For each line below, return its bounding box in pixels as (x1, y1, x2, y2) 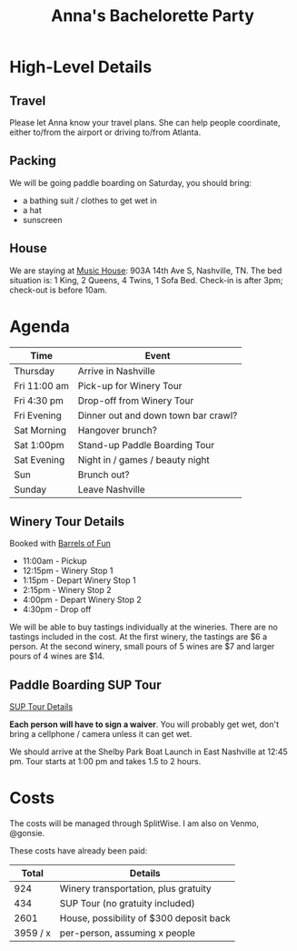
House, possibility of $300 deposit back (59, 912, 232, 925)
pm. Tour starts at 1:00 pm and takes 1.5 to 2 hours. (9, 756, 202, 767)
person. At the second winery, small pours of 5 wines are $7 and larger (9, 641, 275, 652)
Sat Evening (14, 453, 65, 465)
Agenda (9, 316, 70, 337)
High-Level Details (9, 56, 153, 77)
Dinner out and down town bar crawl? (77, 409, 238, 422)
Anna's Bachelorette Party (51, 5, 254, 26)
